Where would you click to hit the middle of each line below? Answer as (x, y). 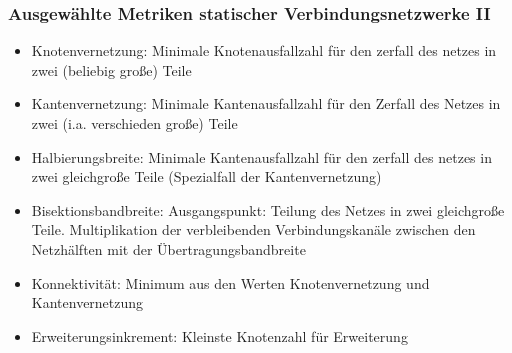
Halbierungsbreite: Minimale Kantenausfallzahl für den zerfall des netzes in (261, 156)
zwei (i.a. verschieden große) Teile (134, 123)
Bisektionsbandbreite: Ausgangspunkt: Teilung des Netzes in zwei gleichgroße (268, 209)
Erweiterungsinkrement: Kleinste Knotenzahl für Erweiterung (219, 335)
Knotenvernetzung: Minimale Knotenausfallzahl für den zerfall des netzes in (264, 50)
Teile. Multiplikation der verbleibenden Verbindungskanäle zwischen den (253, 229)
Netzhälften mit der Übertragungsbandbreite (168, 248)
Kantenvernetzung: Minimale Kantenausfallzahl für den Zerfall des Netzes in (266, 103)
